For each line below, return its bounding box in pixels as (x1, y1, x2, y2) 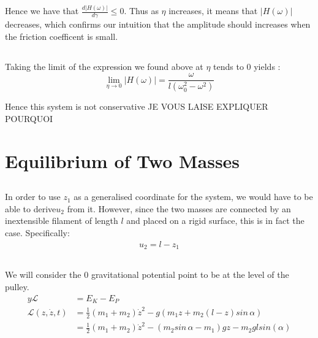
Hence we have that (5, 4, 79, 17)
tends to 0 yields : (213, 60, 281, 72)
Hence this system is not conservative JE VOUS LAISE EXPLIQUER (5, 100, 268, 113)
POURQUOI (5, 112, 53, 125)
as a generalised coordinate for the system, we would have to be (74, 190, 313, 203)
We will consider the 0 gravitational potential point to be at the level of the (5, 268, 289, 281)
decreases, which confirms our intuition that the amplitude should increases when (5, 18, 311, 31)
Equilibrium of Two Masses (5, 148, 240, 173)
